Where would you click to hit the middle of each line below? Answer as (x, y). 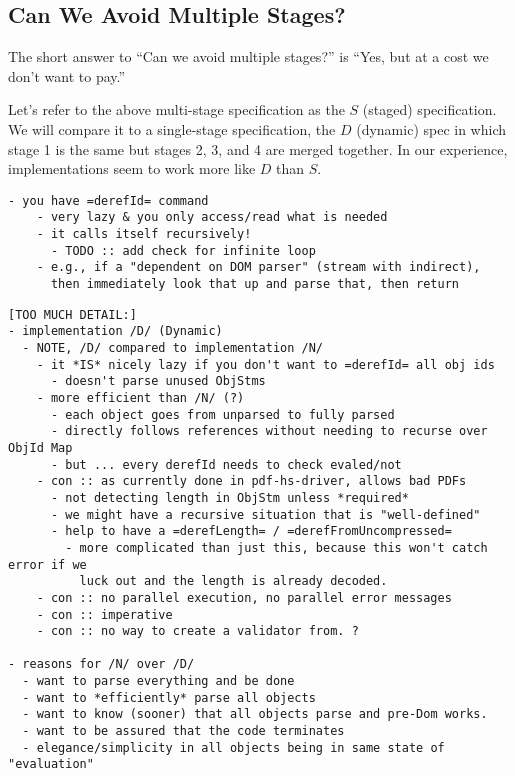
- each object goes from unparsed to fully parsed (222, 414)
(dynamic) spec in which (431, 128)
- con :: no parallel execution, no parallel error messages (244, 597)
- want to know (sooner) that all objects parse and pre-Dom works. (255, 714)
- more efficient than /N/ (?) (140, 397)
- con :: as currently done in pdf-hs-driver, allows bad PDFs (251, 481)
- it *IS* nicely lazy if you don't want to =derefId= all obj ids (265, 364)
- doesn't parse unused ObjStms (158, 381)
